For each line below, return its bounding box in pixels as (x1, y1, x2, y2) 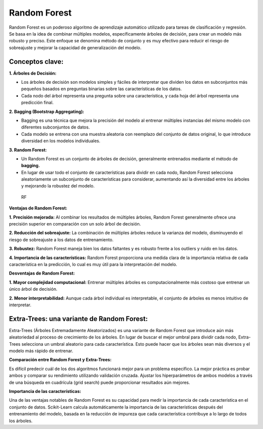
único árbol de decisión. (9, 286, 58, 292)
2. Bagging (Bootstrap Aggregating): (9, 109, 85, 114)
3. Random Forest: (9, 147, 47, 153)
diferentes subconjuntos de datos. (21, 124, 90, 130)
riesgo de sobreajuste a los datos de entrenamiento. (9, 237, 114, 242)
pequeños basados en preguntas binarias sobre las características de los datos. (21, 86, 182, 92)
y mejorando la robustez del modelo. (21, 183, 95, 189)
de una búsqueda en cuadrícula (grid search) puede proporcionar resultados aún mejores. (9, 379, 190, 385)
